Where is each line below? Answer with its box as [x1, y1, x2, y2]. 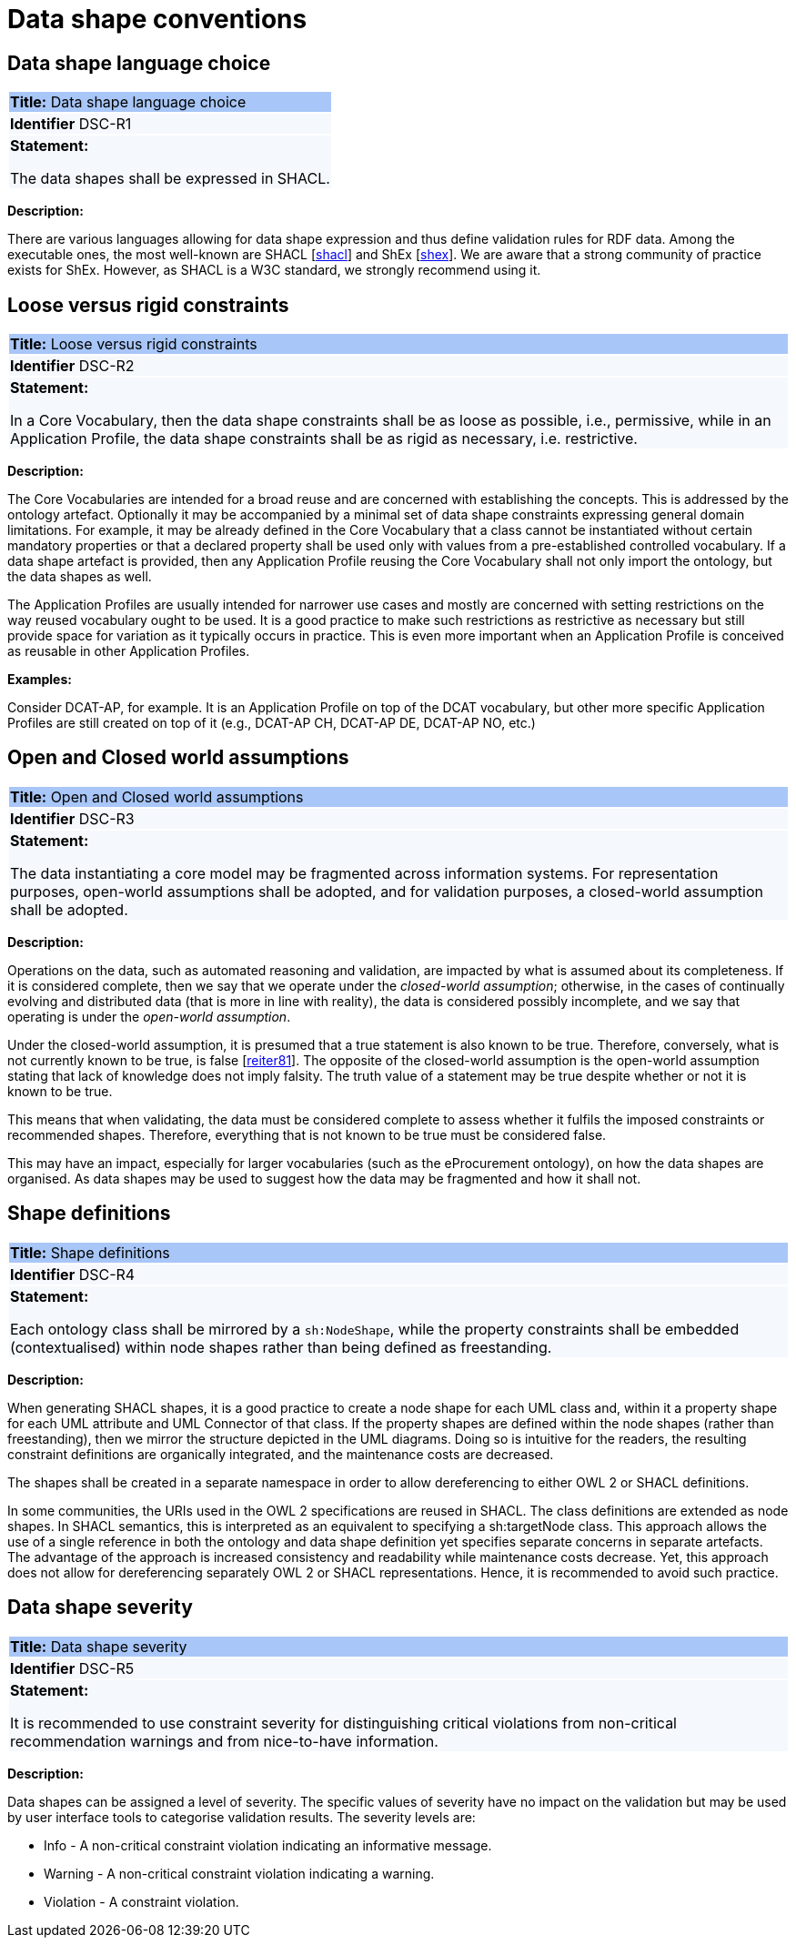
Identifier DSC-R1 [10, 115, 132, 134]
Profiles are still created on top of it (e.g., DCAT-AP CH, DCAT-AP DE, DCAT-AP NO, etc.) [7, 715, 536, 731]
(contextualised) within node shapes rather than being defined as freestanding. [10, 1337, 552, 1356]
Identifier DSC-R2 [10, 357, 135, 376]
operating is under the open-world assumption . [7, 1008, 291, 1024]
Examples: [7, 671, 72, 688]
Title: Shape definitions [10, 1243, 170, 1262]
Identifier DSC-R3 [10, 809, 135, 828]
